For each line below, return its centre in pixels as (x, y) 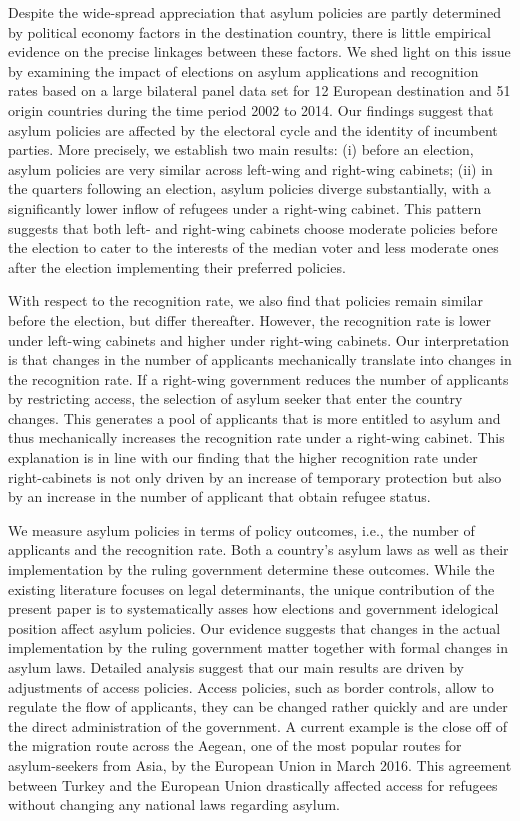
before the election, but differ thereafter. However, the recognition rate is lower (249, 319)
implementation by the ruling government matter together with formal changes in (258, 647)
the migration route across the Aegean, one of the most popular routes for (235, 745)
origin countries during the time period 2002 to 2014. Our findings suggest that (251, 109)
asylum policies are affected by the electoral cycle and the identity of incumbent (253, 129)
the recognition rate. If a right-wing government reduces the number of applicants (258, 378)
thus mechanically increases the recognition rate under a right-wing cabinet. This (256, 437)
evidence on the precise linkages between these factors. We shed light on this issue (259, 51)
